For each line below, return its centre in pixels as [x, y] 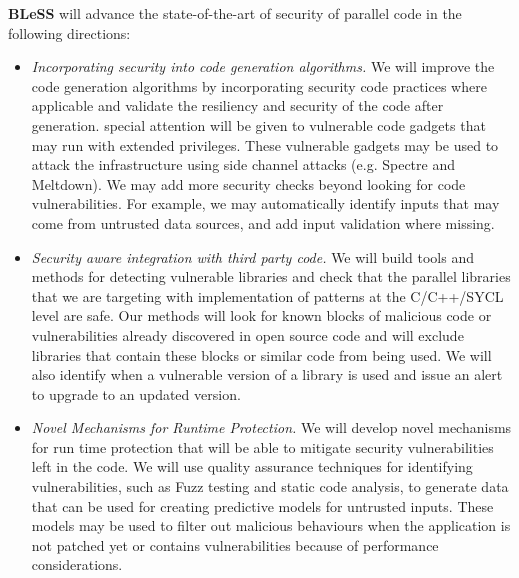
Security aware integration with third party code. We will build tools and [252, 256]
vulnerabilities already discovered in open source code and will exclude [247, 334]
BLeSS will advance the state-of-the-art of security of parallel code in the [235, 13]
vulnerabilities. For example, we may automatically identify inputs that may [265, 203]
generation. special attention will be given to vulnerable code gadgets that [258, 124]
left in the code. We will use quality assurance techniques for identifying [252, 466]
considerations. [77, 564]
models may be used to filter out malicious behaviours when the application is [271, 525]
